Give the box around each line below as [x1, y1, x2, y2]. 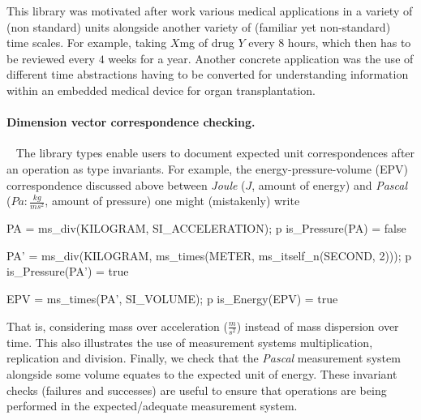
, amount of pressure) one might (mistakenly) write [45, 192, 300, 209]
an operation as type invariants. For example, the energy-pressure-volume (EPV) [6, 160, 409, 177]
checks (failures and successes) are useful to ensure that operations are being [6, 381, 387, 398]
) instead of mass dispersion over [236, 317, 399, 334]
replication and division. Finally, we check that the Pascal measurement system [6, 349, 401, 366]
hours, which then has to [287, 34, 411, 51]
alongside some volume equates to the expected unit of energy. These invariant [6, 365, 397, 382]
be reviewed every [6, 49, 95, 66]
